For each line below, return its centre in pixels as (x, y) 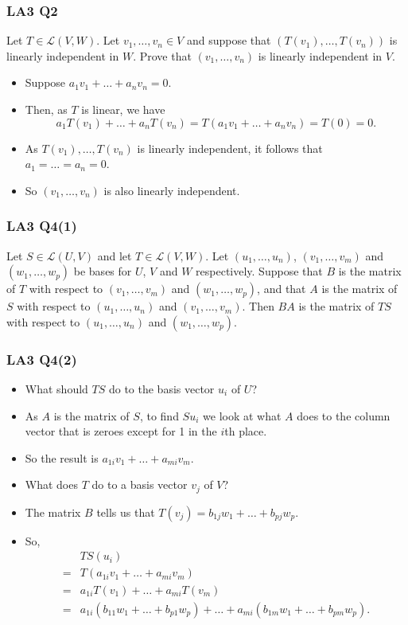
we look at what (242, 415)
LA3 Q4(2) (42, 359)
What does (51, 484)
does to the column (344, 415)
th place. (246, 431)
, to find (159, 415)
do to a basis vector (140, 484)
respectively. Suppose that (259, 271)
